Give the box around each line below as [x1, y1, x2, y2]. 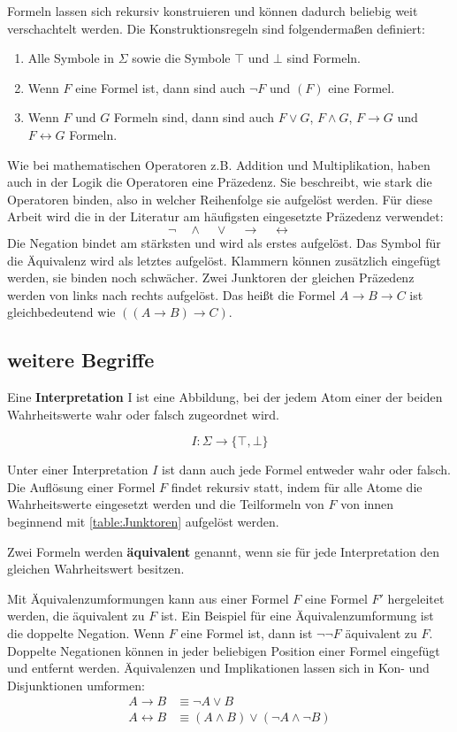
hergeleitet [387, 589, 445, 607]
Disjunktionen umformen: [7, 675, 145, 694]
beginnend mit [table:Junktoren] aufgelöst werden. [7, 512, 279, 531]
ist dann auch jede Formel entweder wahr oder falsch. [162, 460, 451, 479]
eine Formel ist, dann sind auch [75, 78, 246, 96]
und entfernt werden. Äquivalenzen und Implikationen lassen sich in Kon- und [7, 659, 430, 677]
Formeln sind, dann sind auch [113, 108, 275, 127]
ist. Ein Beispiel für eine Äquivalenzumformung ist [160, 606, 434, 625]
